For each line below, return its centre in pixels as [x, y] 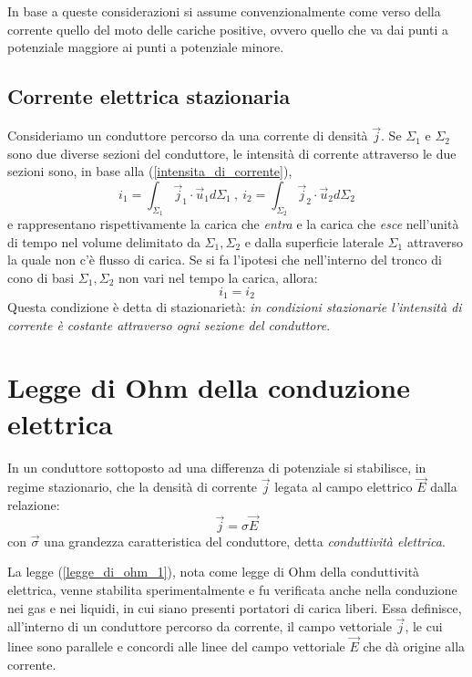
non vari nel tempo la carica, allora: [218, 277]
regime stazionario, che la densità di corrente [133, 487]
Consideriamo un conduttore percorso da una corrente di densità [188, 135]
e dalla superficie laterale [314, 241]
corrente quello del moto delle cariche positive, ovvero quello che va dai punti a [228, 29]
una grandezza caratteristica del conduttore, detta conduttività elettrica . [245, 541]
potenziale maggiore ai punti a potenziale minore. [146, 47]
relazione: [34, 504]
